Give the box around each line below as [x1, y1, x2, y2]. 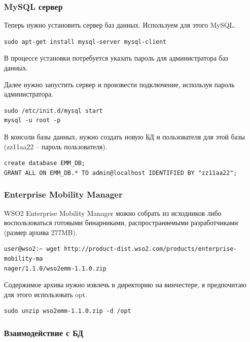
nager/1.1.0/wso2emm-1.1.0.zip [4, 265, 107, 272]
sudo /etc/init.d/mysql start [4, 107, 103, 114]
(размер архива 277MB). [4, 227, 77, 237]
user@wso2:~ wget [4, 245, 61, 253]
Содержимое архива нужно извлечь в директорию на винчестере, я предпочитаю [4, 279, 247, 290]
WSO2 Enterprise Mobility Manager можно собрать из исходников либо [4, 207, 221, 218]
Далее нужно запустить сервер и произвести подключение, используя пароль [4, 79, 235, 89]
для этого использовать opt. [4, 289, 87, 299]
